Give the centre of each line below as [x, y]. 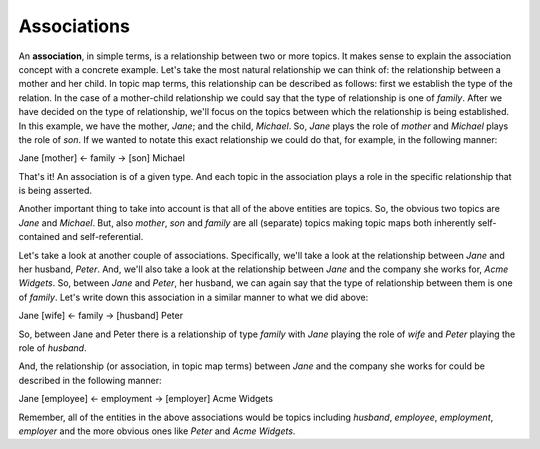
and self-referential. [102, 237]
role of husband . [52, 347]
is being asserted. [55, 191]
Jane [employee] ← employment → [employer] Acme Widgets [146, 399]
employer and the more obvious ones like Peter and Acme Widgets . [157, 431]
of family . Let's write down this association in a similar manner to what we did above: [193, 297]
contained [39, 237]
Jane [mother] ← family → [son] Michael [101, 158]
